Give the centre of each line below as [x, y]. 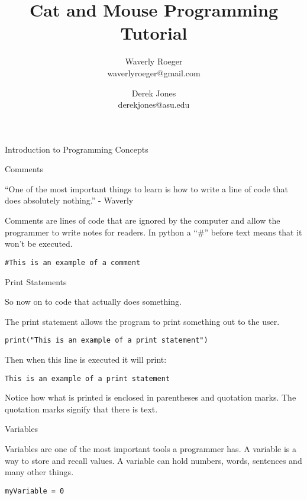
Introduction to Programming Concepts [77, 149]
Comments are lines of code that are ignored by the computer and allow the [143, 220]
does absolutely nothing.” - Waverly [69, 200]
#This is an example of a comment [73, 262]
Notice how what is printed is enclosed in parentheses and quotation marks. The [151, 397]
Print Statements [36, 281]
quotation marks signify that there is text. [81, 409]
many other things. [39, 472]
